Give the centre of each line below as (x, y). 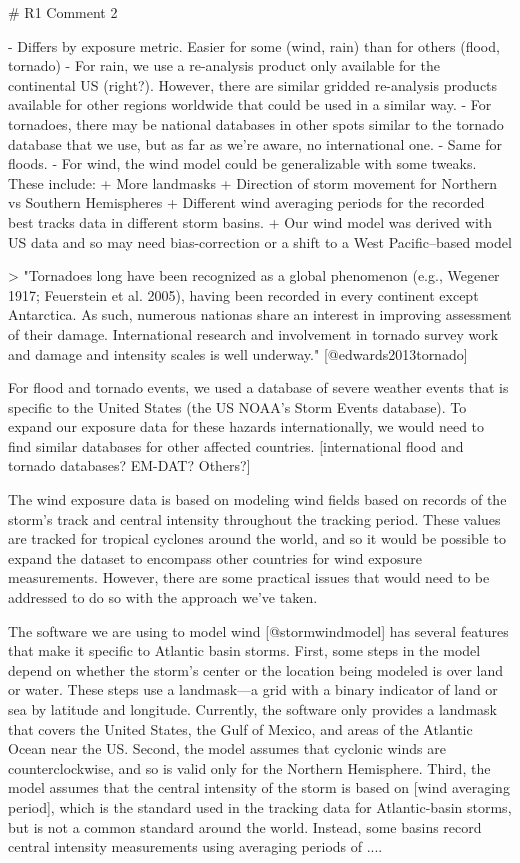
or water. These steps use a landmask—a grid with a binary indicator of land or (253, 689)
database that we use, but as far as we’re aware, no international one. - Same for (255, 143)
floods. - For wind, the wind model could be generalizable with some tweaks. (242, 163)
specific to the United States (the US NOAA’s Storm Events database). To (237, 406)
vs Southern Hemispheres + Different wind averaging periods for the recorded (246, 202)
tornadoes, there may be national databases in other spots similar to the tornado (256, 123)
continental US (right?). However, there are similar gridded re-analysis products (253, 84)
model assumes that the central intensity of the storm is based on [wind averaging (259, 787)
